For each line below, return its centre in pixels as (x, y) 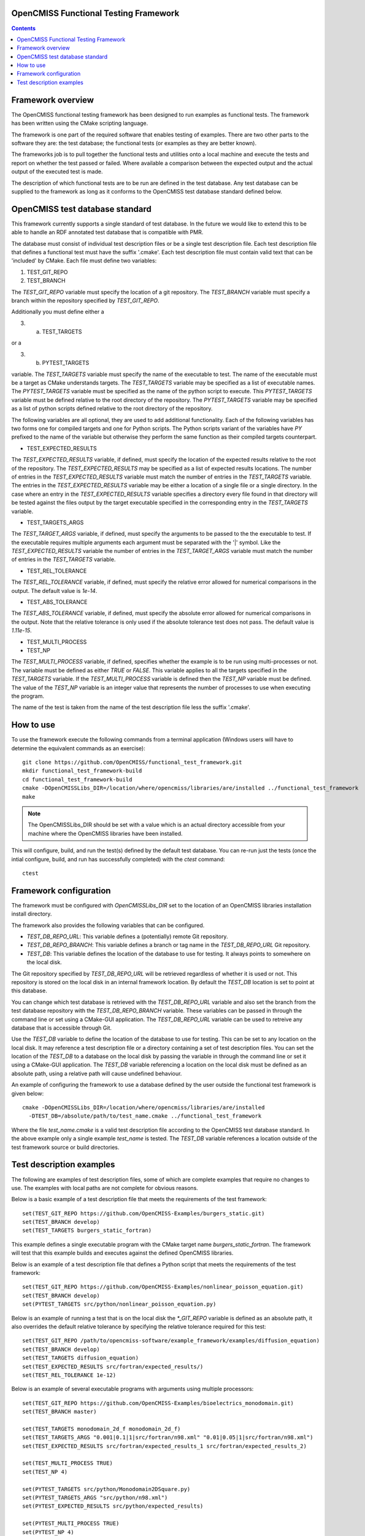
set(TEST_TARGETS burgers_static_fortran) (87, 1231)
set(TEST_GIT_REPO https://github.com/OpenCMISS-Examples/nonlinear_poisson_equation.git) (163, 1287)
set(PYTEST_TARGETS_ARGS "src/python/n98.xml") (95, 1498)
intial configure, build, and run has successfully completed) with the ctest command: (118, 859)
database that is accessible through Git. (62, 1028)
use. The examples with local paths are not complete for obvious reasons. (105, 1188)
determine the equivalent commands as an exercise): (78, 748)
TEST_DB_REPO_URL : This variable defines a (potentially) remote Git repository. (127, 936)
